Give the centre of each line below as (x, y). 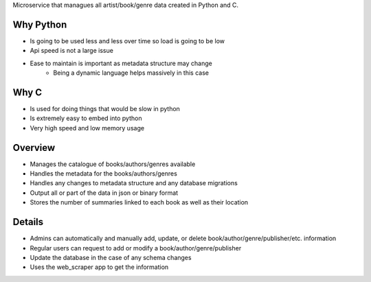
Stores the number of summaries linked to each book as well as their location (139, 202)
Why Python (40, 24)
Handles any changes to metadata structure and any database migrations (134, 183)
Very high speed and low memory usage (87, 128)
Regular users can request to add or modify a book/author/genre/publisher (136, 248)
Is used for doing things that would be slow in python (105, 108)
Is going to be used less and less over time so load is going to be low (127, 40)
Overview (34, 148)
